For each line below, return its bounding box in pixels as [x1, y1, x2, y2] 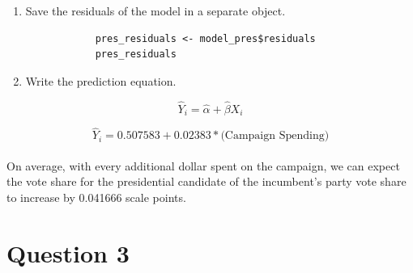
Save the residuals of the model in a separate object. [25, 2, 286, 19]
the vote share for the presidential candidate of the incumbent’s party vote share [6, 173, 407, 190]
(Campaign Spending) [220, 130, 330, 142]
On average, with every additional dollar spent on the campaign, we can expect [6, 157, 400, 174]
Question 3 [6, 236, 130, 269]
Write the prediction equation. [25, 72, 177, 89]
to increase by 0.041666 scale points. [6, 189, 186, 206]
